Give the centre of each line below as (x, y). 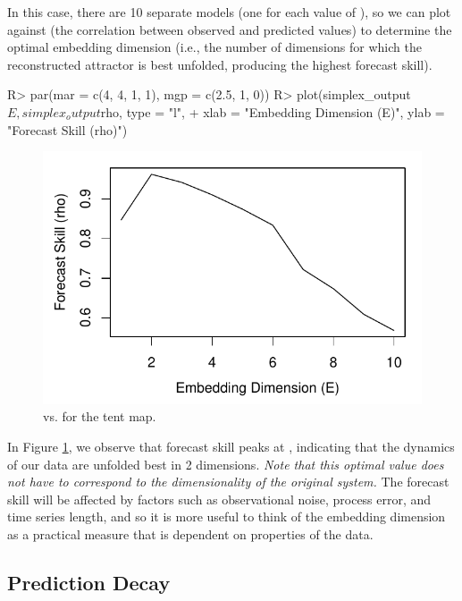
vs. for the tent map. (100, 416)
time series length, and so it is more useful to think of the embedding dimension (227, 516)
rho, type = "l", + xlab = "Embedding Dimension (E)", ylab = (273, 111)
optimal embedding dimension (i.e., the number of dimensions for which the (214, 47)
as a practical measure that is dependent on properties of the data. (190, 533)
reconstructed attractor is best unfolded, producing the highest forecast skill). (220, 64)
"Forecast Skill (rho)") (67, 129)
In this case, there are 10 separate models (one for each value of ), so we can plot (229, 12)
